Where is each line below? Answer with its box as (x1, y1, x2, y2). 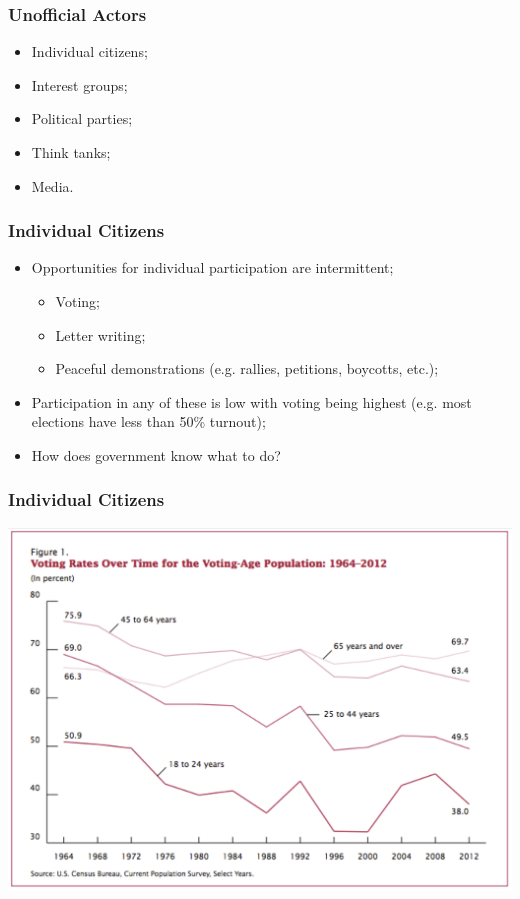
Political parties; (31, 108, 133, 129)
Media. (31, 175, 74, 196)
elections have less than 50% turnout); (31, 411, 266, 432)
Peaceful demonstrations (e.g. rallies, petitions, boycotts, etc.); (55, 358, 439, 379)
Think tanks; (31, 142, 111, 162)
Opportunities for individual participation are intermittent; (31, 257, 394, 278)
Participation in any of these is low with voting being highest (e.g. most (31, 391, 472, 412)
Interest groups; (31, 74, 128, 95)
